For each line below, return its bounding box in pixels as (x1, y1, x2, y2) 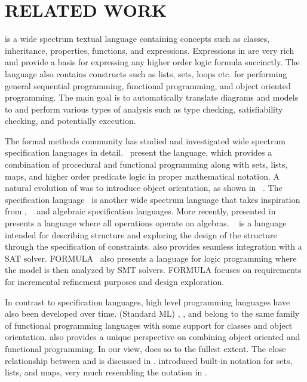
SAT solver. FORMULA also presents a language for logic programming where (5, 251, 297, 264)
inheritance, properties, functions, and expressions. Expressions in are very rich (5, 44, 294, 56)
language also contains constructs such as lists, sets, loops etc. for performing (5, 67, 287, 80)
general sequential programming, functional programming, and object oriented (5, 79, 291, 92)
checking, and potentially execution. (5, 114, 136, 127)
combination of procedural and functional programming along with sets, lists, (5, 158, 288, 171)
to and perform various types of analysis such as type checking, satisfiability (5, 102, 283, 115)
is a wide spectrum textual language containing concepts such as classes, (5, 32, 270, 45)
